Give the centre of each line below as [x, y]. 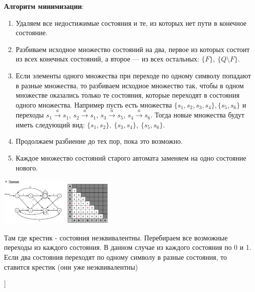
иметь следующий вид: [50, 124]
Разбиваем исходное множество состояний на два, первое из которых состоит [133, 49]
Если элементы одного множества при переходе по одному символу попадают [133, 75]
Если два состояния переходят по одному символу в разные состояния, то [116, 257]
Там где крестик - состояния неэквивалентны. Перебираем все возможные [116, 237]
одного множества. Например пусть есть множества [94, 104]
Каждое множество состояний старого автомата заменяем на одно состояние [131, 157]
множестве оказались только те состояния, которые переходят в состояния [127, 95]
